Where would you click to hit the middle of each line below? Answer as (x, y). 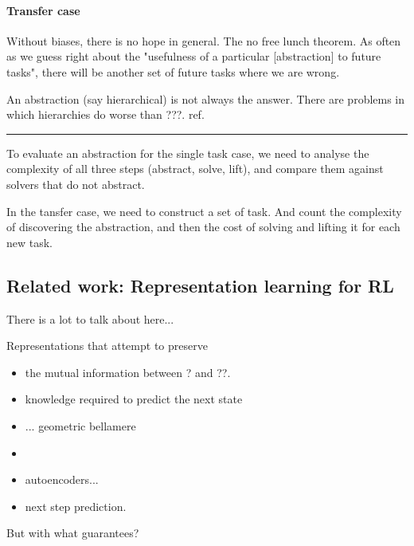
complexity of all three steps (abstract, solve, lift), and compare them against (195, 169)
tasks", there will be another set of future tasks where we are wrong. (173, 71)
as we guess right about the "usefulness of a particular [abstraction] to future (194, 56)
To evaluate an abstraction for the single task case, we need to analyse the (188, 153)
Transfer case (43, 10)
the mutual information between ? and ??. (128, 372)
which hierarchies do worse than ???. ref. (105, 114)
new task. (30, 242)
